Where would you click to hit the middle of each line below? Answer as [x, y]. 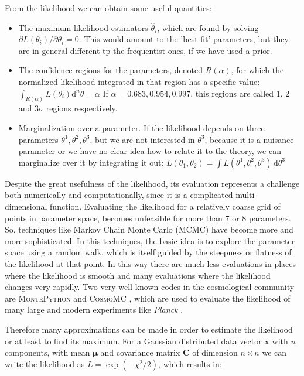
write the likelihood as [45, 363]
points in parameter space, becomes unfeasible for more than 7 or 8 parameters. [148, 218]
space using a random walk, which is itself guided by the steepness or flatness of [148, 252]
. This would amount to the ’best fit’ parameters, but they [184, 39]
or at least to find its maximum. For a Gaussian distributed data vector [133, 341]
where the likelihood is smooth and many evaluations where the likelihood [138, 275]
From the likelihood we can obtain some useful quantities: [108, 8]
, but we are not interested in [142, 139]
